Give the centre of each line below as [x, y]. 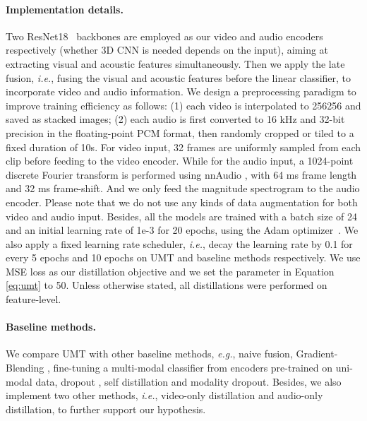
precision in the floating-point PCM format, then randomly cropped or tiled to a [180, 132]
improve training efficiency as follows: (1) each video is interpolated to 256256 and [183, 105]
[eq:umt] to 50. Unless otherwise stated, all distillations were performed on [167, 285]
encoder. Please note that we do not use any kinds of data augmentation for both [182, 202]
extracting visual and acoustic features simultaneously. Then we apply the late [175, 63]
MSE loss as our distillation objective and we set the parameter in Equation [170, 271]
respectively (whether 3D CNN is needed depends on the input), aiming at [167, 50]
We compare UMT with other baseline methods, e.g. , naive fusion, [149, 354]
